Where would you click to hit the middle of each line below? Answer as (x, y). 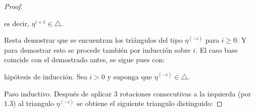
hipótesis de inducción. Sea (46, 76)
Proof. (13, 6)
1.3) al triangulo (29, 103)
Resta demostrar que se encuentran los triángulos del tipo (93, 40)
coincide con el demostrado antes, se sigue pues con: (85, 60)
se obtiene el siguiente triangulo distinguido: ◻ (150, 103)
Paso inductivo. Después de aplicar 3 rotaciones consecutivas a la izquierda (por (128, 93)
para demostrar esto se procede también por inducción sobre (97, 49)
